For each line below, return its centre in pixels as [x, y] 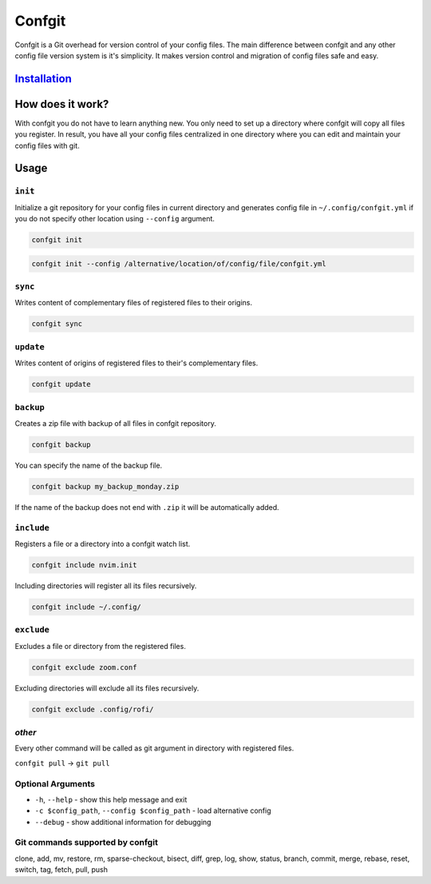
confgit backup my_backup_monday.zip [105, 486]
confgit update [61, 384]
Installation [43, 79]
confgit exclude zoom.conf [84, 667]
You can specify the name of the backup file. [89, 465]
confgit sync [57, 324]
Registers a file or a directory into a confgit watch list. [103, 544]
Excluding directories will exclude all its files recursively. [107, 688]
